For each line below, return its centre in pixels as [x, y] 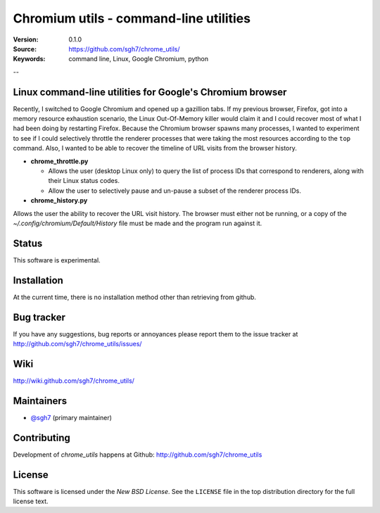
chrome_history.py [59, 201]
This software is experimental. [57, 260]
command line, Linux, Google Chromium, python [139, 59]
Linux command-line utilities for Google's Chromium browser [150, 92]
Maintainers [40, 401]
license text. [31, 501]
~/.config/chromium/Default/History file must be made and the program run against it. [138, 223]
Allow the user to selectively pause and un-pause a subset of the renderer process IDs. [175, 191]
